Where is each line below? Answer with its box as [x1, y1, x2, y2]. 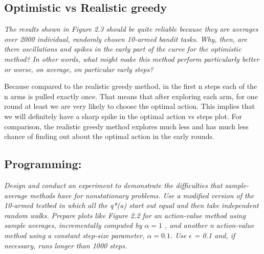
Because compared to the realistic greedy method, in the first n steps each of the [4, 81, 257, 91]
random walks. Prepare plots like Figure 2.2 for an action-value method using [4, 210, 246, 220]
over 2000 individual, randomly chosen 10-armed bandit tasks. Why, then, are [4, 33, 247, 44]
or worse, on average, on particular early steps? [4, 63, 153, 74]
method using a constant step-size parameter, [4, 229, 145, 240]
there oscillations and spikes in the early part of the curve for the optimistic [4, 43, 241, 54]
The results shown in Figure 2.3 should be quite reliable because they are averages [4, 24, 258, 34]
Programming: [4, 156, 82, 172]
